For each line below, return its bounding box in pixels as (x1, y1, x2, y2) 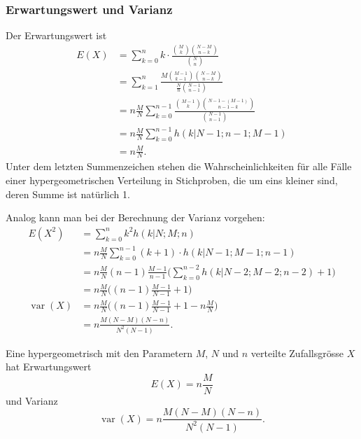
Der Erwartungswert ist (6, 28, 107, 43)
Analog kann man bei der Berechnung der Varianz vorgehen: (6, 210, 265, 225)
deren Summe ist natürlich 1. (6, 186, 130, 201)
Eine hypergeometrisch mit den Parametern (6, 345, 193, 360)
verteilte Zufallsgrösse (250, 345, 344, 360)
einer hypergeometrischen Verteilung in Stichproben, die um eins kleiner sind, (6, 173, 338, 188)
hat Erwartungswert (6, 359, 92, 374)
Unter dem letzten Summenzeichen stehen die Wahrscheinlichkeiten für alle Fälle (6, 159, 352, 174)
